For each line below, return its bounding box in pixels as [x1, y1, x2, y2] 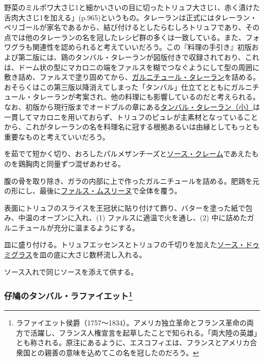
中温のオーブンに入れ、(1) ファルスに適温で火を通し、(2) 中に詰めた [18, 212, 247, 223]
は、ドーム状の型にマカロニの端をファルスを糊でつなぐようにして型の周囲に [4, 61, 260, 72]
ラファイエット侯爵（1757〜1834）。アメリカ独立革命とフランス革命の [16, 317, 247, 327]
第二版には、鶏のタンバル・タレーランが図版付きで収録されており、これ [18, 51, 259, 62]
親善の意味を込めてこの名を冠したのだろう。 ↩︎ [44, 347, 199, 357]
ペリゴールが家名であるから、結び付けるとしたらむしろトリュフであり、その [4, 22, 260, 32]
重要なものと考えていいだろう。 [4, 131, 110, 142]
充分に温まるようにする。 [53, 222, 140, 233]
